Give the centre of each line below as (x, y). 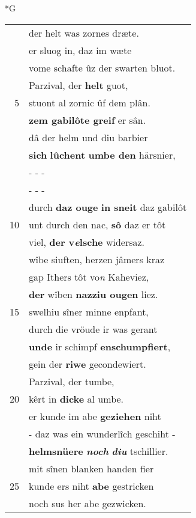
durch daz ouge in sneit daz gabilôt (108, 207)
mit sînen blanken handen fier (91, 468)
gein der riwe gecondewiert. (88, 364)
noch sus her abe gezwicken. (88, 503)
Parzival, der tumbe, (72, 381)
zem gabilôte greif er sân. (88, 120)
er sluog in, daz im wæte (80, 50)
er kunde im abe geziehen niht (95, 416)
